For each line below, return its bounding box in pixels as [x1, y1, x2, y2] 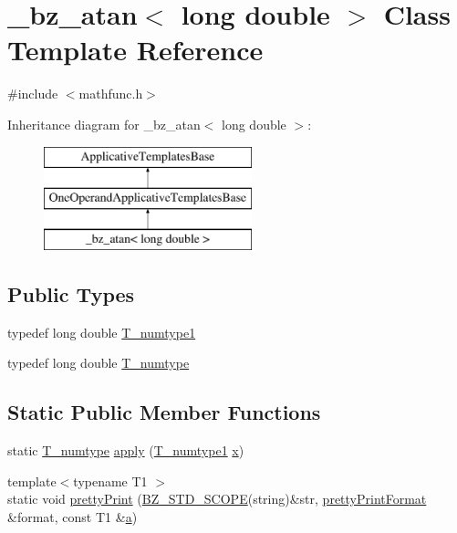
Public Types [7, 279, 135, 308]
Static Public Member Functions [7, 398, 321, 426]
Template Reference [7, 31, 264, 68]
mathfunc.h [78, 84, 143, 103]
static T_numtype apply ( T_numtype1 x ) [7, 441, 244, 460]
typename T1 [73, 471, 148, 490]
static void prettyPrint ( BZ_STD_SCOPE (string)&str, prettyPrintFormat [7, 489, 427, 508]
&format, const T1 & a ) [7, 507, 138, 526]
